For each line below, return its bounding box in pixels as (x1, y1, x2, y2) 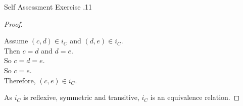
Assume (4, 35, 28, 46)
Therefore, (4, 75, 36, 85)
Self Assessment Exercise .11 (4, 2, 92, 12)
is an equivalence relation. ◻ (150, 92, 240, 102)
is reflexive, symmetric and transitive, (23, 92, 139, 102)
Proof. (4, 18, 23, 29)
